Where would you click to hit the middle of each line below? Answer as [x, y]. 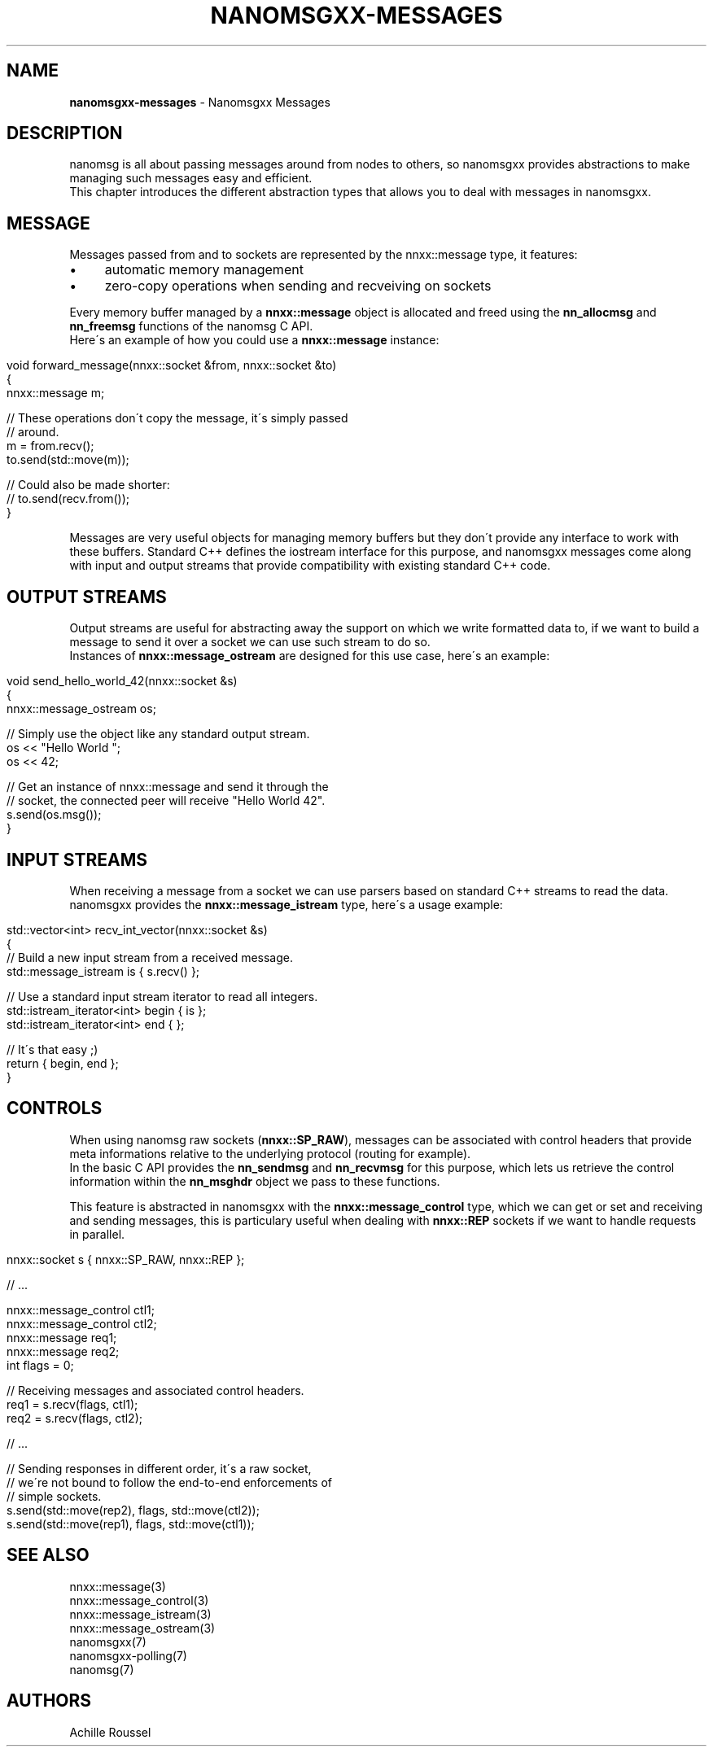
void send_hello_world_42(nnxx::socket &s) [122, 681]
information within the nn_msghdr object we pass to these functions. [255, 1181]
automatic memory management [204, 270]
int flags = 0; [40, 1365]
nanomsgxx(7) [108, 1642]
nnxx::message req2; [63, 1351]
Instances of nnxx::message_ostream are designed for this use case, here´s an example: [310, 656]
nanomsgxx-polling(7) [128, 1655]
